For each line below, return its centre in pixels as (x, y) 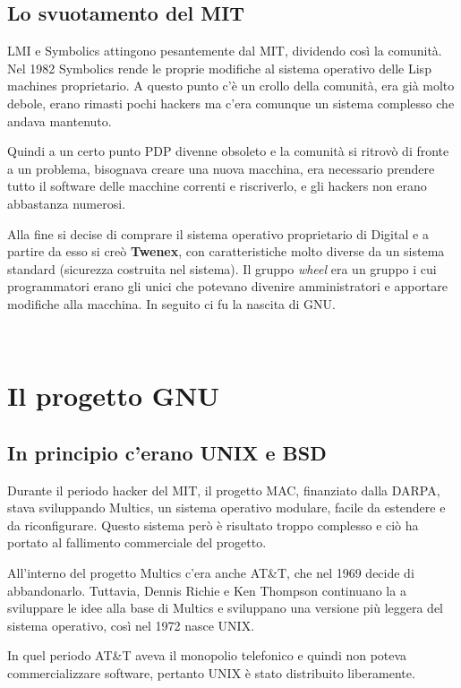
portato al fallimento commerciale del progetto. (137, 542)
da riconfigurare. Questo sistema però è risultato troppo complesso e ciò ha (213, 525)
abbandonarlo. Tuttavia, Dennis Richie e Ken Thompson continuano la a (207, 590)
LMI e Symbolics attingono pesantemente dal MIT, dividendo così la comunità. (225, 51)
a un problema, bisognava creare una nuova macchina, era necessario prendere (221, 168)
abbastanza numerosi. (67, 203)
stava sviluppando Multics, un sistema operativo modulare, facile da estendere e (226, 507)
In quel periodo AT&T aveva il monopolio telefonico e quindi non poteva (207, 655)
